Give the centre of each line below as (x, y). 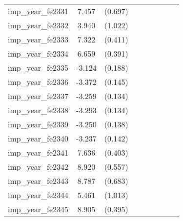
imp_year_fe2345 (38, 209)
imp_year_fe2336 (38, 82)
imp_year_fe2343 (38, 181)
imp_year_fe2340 (38, 138)
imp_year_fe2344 (38, 195)
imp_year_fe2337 (38, 96)
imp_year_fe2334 (38, 53)
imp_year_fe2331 (38, 11)
